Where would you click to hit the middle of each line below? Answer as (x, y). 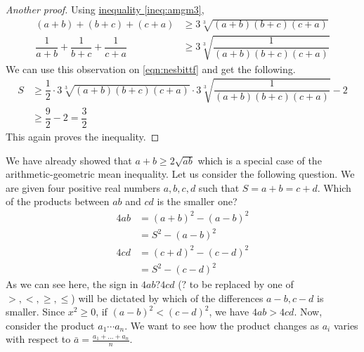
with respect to (38, 339)
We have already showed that (69, 160)
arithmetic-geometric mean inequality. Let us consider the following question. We (180, 174)
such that (219, 187)
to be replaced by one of (241, 284)
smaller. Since (35, 312)
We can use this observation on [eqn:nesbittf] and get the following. (151, 69)
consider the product (50, 325)
